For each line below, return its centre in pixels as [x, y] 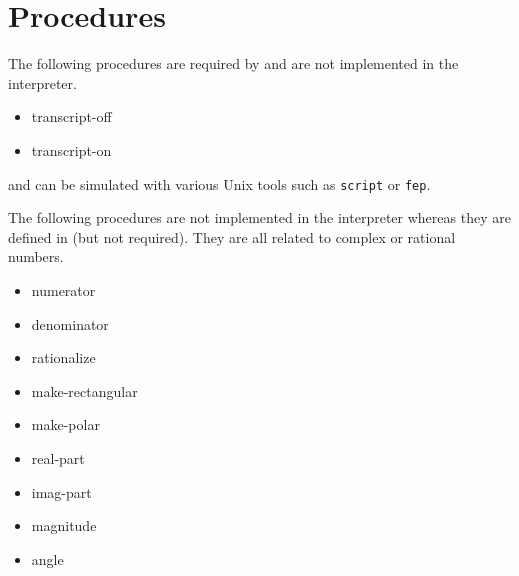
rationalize [63, 357]
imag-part [61, 491]
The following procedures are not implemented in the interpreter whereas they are [259, 217]
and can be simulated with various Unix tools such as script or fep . [219, 183]
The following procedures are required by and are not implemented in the [233, 63]
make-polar [65, 424]
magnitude [64, 525]
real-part [58, 457]
